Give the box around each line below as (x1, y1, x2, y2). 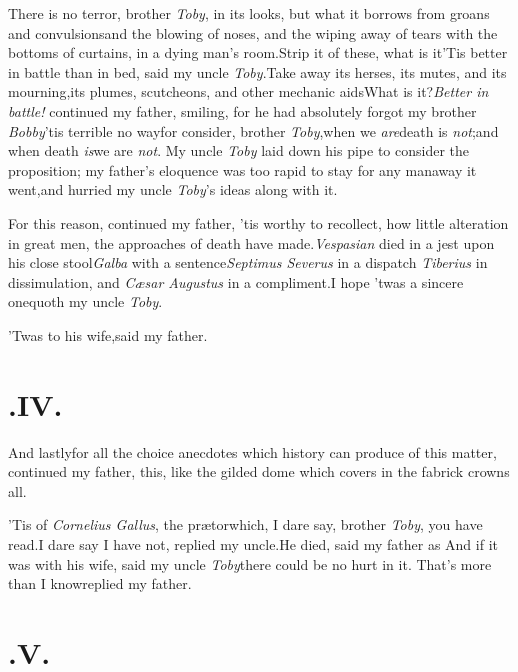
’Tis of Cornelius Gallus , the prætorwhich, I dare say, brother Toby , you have (8, 514, 483, 535)
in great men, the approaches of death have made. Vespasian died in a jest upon (8, 232, 495, 253)
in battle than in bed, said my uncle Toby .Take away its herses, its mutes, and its (8, 61, 507, 82)
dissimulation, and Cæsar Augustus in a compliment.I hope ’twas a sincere (8, 271, 464, 292)
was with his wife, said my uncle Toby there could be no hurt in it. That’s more (8, 553, 492, 574)
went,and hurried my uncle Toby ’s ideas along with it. (8, 179, 338, 200)
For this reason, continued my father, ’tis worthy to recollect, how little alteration (8, 212, 509, 233)
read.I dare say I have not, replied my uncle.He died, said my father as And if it (8, 534, 498, 554)
